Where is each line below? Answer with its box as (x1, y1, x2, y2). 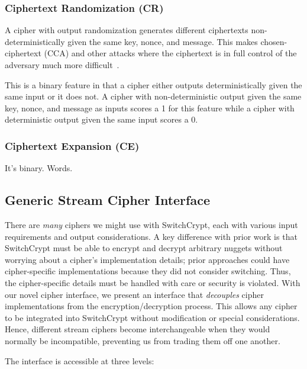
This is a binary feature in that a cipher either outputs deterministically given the (5, 78, 302, 91)
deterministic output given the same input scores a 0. (5, 113, 198, 126)
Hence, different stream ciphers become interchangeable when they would (5, 323, 270, 335)
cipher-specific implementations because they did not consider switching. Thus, (5, 265, 291, 277)
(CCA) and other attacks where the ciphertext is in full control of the (44, 47, 297, 59)
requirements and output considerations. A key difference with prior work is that (5, 230, 298, 242)
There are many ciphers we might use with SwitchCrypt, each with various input (5, 218, 298, 230)
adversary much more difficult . (5, 59, 119, 70)
